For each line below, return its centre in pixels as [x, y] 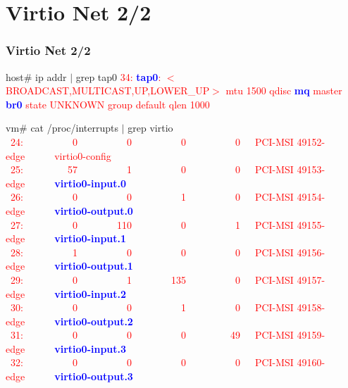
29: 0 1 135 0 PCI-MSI [152, 279]
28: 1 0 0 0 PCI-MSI [152, 252]
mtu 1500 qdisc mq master [284, 90]
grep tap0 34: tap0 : [118, 76]
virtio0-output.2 [94, 321]
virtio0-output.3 [94, 376]
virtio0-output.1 [94, 266]
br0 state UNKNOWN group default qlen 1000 [108, 104]
